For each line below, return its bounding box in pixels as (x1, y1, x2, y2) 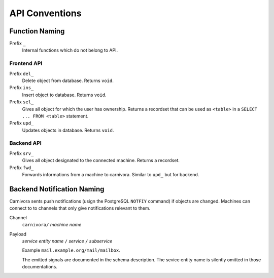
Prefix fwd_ (9, 165, 34, 171)
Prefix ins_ (9, 85, 34, 91)
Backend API (9, 140, 42, 147)
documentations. (22, 264, 58, 270)
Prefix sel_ (9, 99, 34, 105)
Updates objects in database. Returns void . (22, 127, 114, 133)
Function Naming (9, 27, 65, 35)
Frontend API (9, 60, 43, 67)
